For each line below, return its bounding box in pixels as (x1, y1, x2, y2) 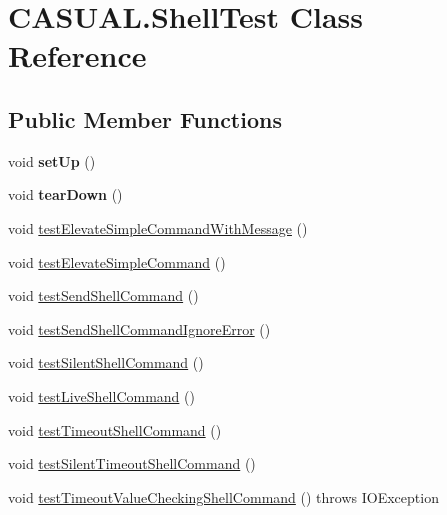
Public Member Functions (8, 103, 282, 134)
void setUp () (8, 150, 96, 171)
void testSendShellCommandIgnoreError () (8, 318, 271, 339)
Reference (8, 35, 147, 76)
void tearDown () (8, 184, 123, 205)
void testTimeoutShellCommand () (8, 419, 222, 440)
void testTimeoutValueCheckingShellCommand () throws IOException (8, 486, 439, 507)
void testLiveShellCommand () (8, 385, 195, 406)
